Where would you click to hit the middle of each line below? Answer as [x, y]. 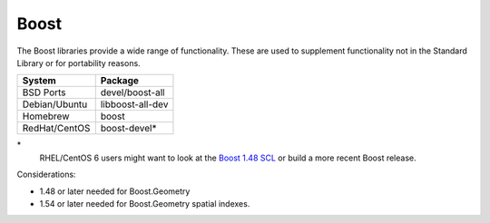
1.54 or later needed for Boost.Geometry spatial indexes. [145, 203]
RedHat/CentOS [56, 129]
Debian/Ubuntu [55, 104]
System [39, 81]
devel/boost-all [132, 92]
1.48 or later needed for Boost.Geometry [115, 191]
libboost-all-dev [134, 104]
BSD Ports [44, 92]
